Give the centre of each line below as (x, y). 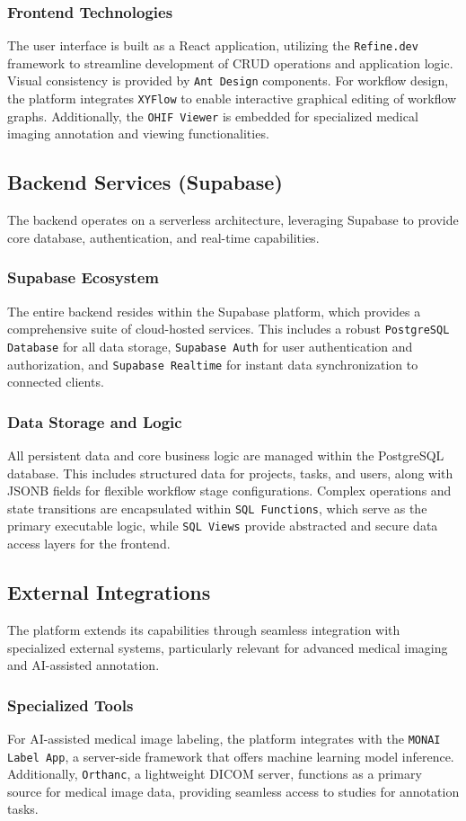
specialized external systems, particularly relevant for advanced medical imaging (228, 647)
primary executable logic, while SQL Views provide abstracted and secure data (223, 526)
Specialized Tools (70, 705)
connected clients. (56, 382)
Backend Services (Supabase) (145, 182)
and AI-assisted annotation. (84, 665)
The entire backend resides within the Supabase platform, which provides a (214, 311)
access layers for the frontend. (89, 544)
